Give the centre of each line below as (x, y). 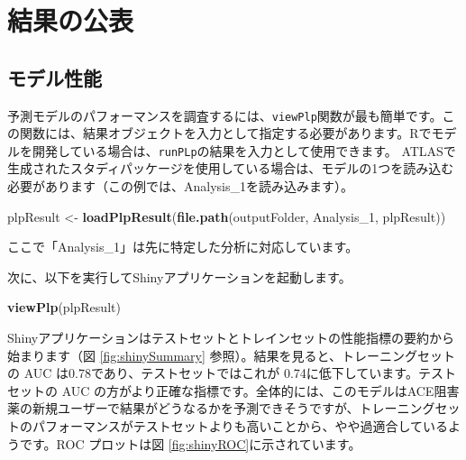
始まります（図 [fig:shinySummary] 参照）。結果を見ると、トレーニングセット (231, 355)
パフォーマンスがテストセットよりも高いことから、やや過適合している (240, 426)
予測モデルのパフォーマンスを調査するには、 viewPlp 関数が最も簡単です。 (225, 115)
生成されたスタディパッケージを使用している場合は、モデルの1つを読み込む (231, 168)
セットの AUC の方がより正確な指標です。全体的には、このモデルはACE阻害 (233, 390)
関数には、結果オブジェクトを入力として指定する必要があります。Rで (225, 133)
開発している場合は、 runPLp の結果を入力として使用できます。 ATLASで (244, 150)
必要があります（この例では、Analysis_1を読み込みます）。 (180, 186)
